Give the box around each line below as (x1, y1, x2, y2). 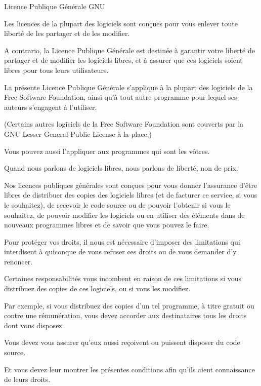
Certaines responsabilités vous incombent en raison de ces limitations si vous (4, 273, 242, 284)
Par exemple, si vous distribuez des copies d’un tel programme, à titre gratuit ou (4, 300, 254, 311)
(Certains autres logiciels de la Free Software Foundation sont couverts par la (4, 119, 244, 129)
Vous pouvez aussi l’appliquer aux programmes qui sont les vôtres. (4, 145, 210, 156)
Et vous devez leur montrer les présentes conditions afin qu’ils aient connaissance (4, 364, 255, 374)
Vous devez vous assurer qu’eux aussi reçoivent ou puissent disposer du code (4, 337, 240, 348)
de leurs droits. (4, 374, 51, 384)
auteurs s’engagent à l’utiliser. (4, 101, 97, 112)
